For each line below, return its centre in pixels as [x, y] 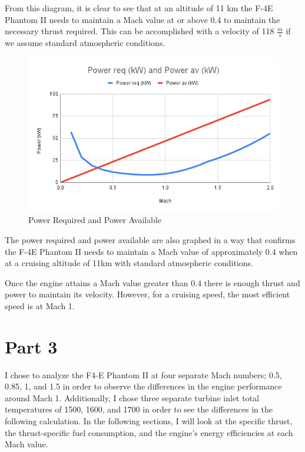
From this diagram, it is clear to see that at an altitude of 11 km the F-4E [139, 8]
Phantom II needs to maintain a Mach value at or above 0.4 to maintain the [142, 19]
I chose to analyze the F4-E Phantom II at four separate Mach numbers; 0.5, [143, 374]
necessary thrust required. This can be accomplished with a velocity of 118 [140, 31]
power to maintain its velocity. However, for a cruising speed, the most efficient [147, 294]
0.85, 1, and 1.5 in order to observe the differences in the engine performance [143, 386]
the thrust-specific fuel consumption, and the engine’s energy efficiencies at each [149, 432]
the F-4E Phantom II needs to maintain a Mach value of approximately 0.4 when [151, 251]
